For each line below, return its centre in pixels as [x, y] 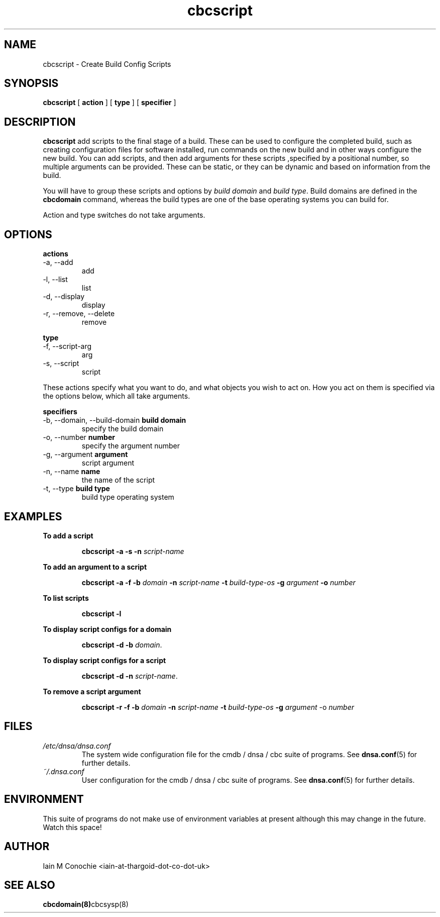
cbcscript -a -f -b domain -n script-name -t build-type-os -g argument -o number [218, 582]
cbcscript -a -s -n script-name [133, 551]
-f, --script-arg [67, 346]
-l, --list [55, 280]
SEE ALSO [30, 885]
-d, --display [64, 297]
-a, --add [58, 262]
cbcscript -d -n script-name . [130, 676]
